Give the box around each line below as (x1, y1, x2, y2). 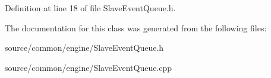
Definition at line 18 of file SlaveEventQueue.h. (5, 2, 176, 14)
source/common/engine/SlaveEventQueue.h (5, 41, 164, 54)
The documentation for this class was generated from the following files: (5, 21, 267, 34)
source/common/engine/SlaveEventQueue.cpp (5, 61, 172, 73)
